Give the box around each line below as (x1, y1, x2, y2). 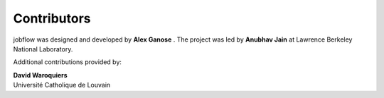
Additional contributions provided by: (13, 58, 122, 66)
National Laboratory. (13, 44, 73, 53)
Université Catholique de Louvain (13, 81, 111, 90)
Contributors (13, 11, 92, 26)
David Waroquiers (13, 71, 68, 79)
